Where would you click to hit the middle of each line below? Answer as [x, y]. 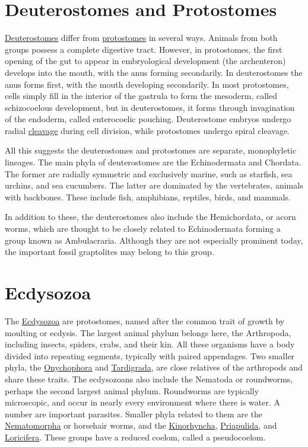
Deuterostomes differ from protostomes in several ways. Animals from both [141, 38]
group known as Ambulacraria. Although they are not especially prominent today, [154, 240]
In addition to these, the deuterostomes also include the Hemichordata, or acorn [150, 217]
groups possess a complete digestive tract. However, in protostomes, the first [144, 49]
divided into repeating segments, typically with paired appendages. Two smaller [150, 355]
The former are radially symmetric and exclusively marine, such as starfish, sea [149, 173]
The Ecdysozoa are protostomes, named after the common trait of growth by [145, 320]
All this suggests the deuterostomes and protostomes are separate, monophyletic [151, 150]
